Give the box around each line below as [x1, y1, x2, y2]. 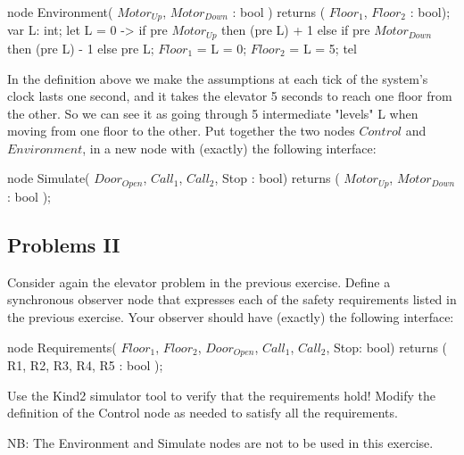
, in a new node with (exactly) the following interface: [82, 138, 377, 157]
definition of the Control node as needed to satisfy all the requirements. [7, 403, 398, 422]
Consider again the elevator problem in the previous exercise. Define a [7, 272, 391, 291]
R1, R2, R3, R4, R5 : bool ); [7, 355, 163, 374]
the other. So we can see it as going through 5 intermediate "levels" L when [7, 103, 418, 122]
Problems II [7, 230, 120, 258]
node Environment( [7, 3, 113, 21]
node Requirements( [7, 337, 117, 356]
